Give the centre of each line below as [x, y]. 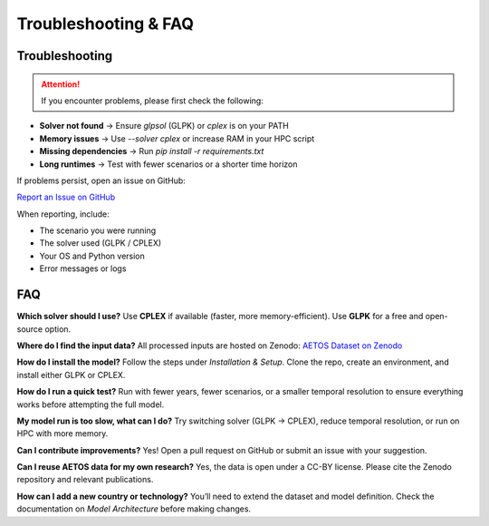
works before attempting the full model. [91, 404]
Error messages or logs [83, 268]
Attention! [61, 84]
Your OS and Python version [92, 256]
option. [58, 329]
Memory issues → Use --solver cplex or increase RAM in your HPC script [177, 138]
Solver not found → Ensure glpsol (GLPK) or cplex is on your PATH [164, 126]
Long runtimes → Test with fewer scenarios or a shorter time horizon [168, 164]
